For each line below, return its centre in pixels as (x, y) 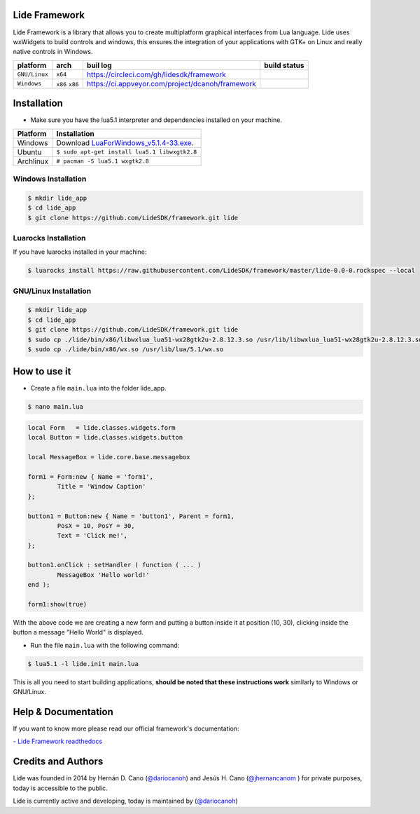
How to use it (42, 372)
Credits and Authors (58, 762)
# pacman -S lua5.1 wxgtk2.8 (103, 161)
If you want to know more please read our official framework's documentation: (126, 728)
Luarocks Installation (49, 238)
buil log (99, 65)
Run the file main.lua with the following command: (105, 645)
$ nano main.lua (56, 407)
